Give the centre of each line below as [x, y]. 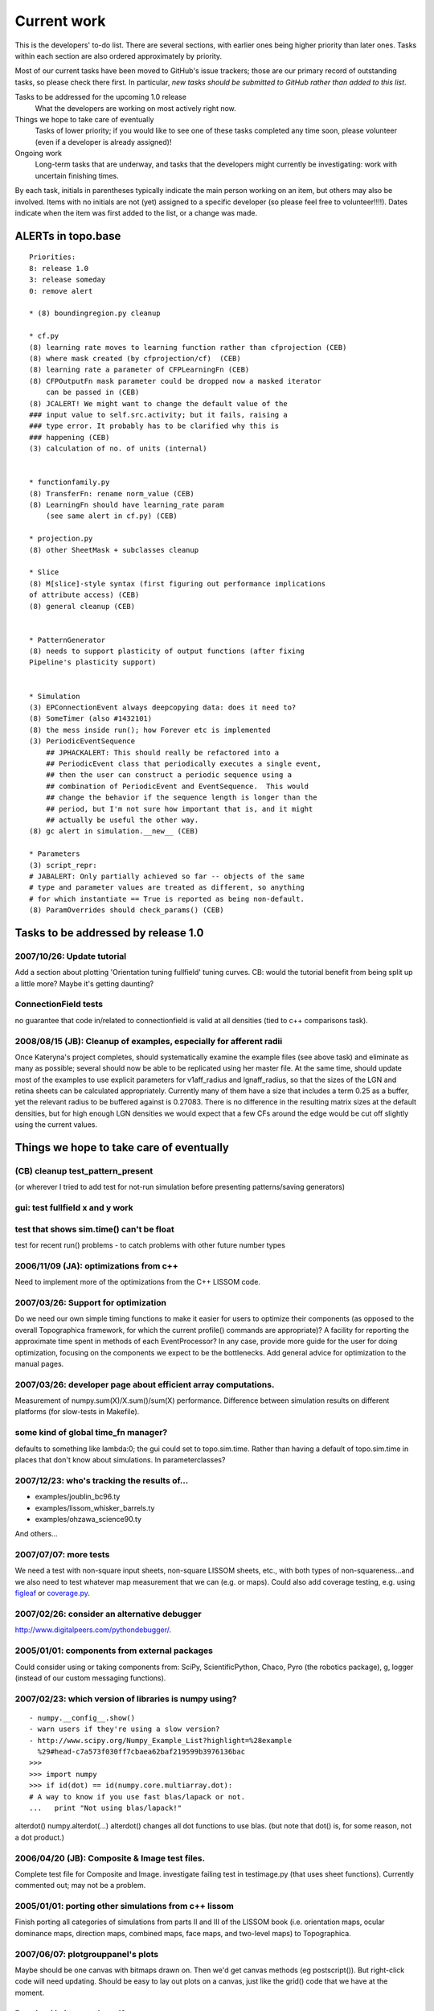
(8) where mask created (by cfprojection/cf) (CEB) [135, 358]
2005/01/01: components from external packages [114, 1651]
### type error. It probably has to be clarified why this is [154, 426]
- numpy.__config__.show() [82, 1718]
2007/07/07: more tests [62, 1555]
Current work [60, 21]
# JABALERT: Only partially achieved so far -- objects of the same [167, 876]
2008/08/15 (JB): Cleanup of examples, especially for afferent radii [149, 1041]
